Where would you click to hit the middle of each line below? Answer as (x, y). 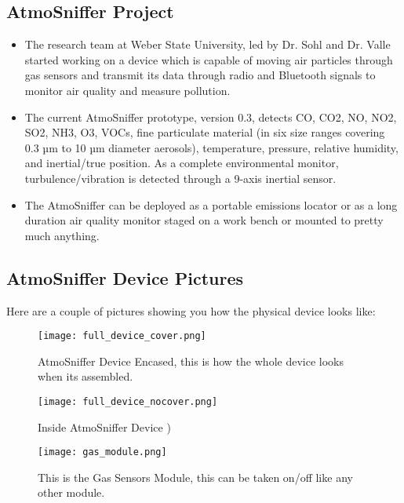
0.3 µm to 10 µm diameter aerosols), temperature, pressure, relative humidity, (211, 147)
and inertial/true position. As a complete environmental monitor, (182, 163)
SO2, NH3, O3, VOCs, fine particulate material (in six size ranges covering (205, 132)
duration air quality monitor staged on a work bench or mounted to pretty (204, 220)
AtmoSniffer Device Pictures (125, 277)
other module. (71, 492)
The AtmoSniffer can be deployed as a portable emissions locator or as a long (211, 204)
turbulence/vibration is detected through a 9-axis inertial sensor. (180, 178)
